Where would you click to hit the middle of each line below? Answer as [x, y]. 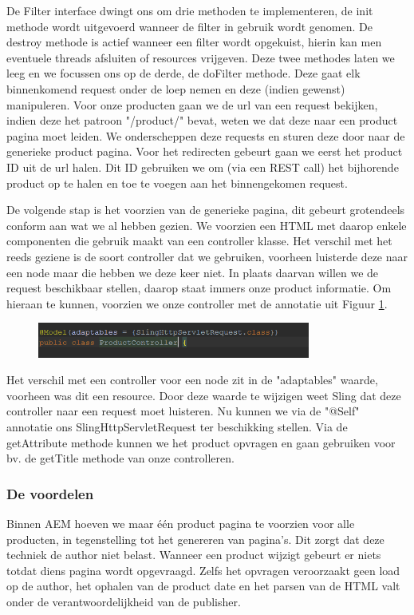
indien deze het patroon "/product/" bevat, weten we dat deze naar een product [202, 120]
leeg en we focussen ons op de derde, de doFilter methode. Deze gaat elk [183, 73]
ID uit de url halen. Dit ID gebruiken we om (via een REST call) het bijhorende [203, 167]
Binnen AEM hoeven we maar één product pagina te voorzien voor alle [181, 524]
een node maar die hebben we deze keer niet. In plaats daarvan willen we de [193, 272]
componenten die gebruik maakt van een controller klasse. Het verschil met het [199, 241]
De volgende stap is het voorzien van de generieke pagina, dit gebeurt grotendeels [206, 210]
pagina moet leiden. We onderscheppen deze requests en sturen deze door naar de [206, 135]
